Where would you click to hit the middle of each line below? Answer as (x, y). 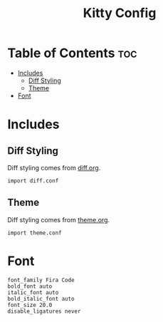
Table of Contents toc (72, 53)
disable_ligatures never (44, 311)
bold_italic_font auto (41, 298)
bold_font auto (30, 286)
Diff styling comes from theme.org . (59, 219)
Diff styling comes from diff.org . (54, 167)
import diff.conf (33, 181)
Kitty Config (120, 13)
